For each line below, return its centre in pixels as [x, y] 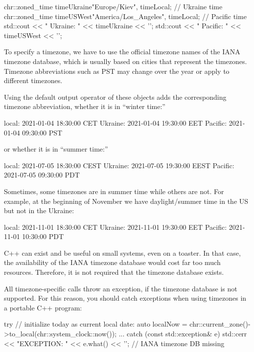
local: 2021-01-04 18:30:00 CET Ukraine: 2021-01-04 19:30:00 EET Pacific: [115, 122]
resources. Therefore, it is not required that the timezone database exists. [114, 272]
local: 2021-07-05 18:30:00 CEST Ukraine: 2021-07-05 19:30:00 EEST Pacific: [119, 165]
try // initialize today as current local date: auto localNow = [96, 324]
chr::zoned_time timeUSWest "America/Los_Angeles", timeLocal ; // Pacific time [125, 16]
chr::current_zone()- [220, 324]
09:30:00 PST [42, 132]
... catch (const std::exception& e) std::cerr [183, 334]
